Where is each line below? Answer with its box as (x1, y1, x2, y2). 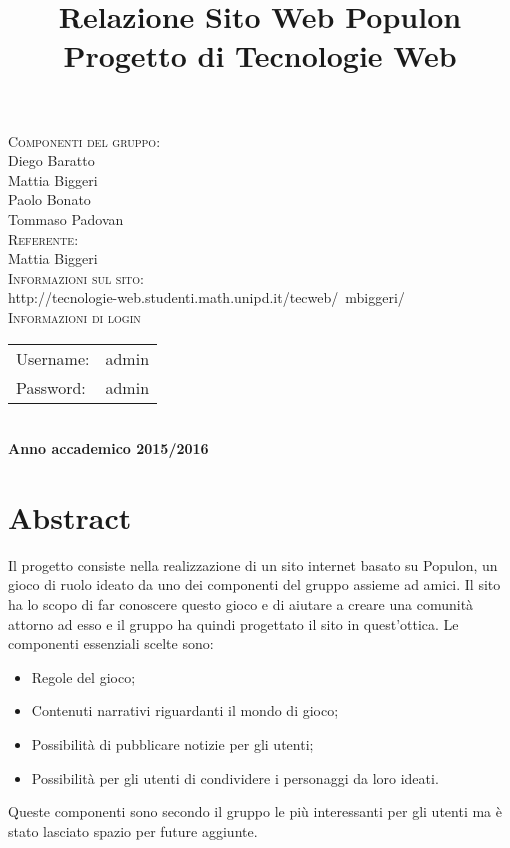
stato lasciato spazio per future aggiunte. (8, 820, 258, 841)
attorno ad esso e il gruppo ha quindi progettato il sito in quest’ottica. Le (8, 613, 459, 634)
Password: (16, 375, 86, 399)
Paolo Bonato (8, 189, 91, 210)
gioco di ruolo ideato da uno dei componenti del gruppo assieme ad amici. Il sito (8, 574, 501, 595)
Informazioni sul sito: (8, 267, 144, 288)
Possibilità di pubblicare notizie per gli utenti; (31, 733, 314, 754)
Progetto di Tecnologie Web (63, 35, 457, 76)
